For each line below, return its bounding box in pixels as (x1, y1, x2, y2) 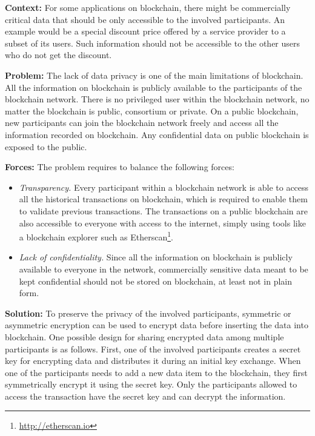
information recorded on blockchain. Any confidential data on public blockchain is (5, 128, 309, 140)
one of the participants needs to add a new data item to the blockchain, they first (5, 366, 308, 378)
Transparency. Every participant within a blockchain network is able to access (19, 180, 309, 193)
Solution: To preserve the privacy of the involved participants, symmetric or (5, 306, 291, 319)
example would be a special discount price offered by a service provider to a (5, 25, 286, 38)
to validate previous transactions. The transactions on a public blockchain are (19, 204, 308, 217)
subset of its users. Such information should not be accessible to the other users (5, 36, 300, 49)
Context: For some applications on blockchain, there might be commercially (5, 1, 291, 13)
